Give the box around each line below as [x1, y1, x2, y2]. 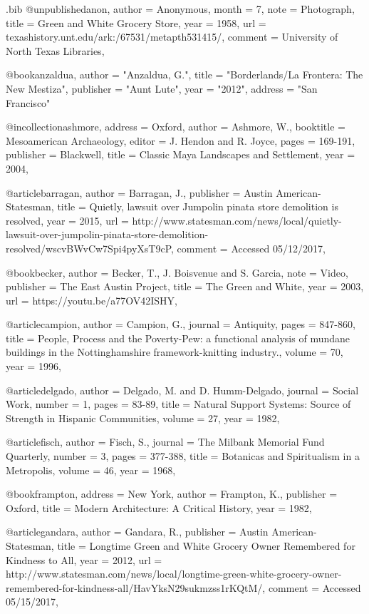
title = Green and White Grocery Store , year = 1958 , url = [6, 15, 266, 30]
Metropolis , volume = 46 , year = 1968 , [6, 462, 176, 477]
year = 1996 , [6, 359, 61, 374]
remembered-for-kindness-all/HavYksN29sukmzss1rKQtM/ [6, 580, 263, 595]
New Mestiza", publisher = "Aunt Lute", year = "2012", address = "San [6, 81, 318, 96]
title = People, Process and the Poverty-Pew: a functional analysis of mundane [6, 330, 350, 345]
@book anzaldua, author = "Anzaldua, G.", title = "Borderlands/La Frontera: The [6, 67, 363, 82]
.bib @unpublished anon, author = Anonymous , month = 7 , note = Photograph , [6, 1, 355, 16]
